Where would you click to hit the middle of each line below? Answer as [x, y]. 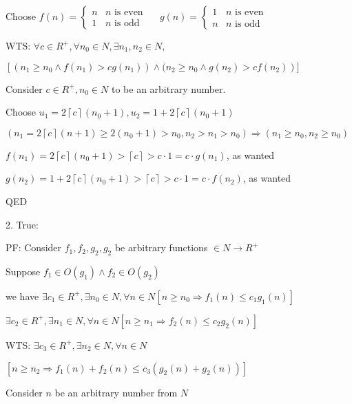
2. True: [22, 224]
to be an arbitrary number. [168, 88]
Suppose [23, 271]
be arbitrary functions [161, 247]
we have [22, 296]
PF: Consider [34, 247]
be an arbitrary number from [116, 392]
